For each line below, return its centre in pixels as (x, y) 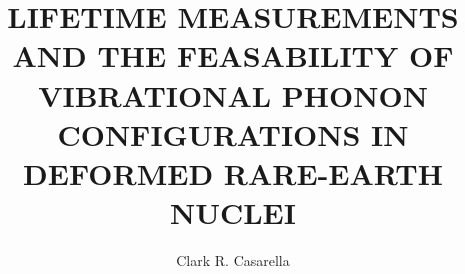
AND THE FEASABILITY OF (233, 55)
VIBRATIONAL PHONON (233, 94)
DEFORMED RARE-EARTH (233, 172)
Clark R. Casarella (233, 260)
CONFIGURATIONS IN (233, 133)
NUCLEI (232, 212)
